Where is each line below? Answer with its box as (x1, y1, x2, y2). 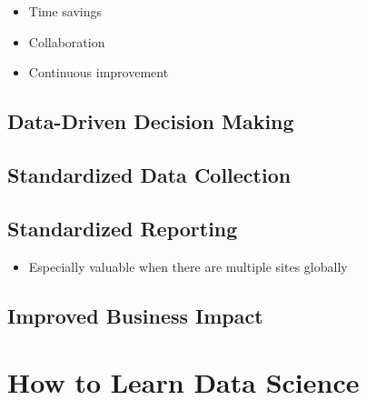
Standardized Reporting (7, 214, 238, 242)
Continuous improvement (28, 63, 169, 82)
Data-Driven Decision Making (7, 107, 294, 135)
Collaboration (28, 32, 105, 51)
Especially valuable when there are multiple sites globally (28, 256, 348, 275)
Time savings (28, 2, 103, 20)
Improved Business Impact (7, 301, 263, 329)
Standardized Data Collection (7, 160, 292, 188)
